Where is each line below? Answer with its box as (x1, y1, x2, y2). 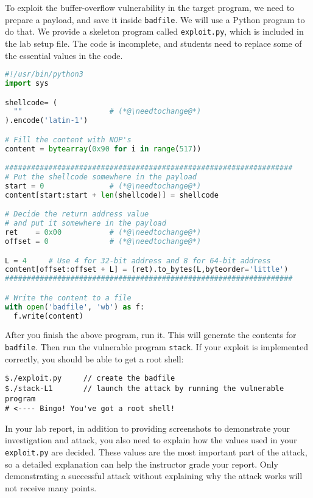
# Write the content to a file (5, 293, 132, 302)
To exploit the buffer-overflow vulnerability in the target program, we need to (5, 1, 295, 13)
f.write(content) (13, 311, 83, 320)
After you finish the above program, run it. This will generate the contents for (5, 328, 297, 341)
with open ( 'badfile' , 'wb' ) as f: (5, 302, 145, 311)
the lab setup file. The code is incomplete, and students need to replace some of (5, 36, 302, 49)
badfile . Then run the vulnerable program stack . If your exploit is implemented (5, 341, 309, 353)
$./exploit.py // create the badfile (5, 374, 175, 383)
